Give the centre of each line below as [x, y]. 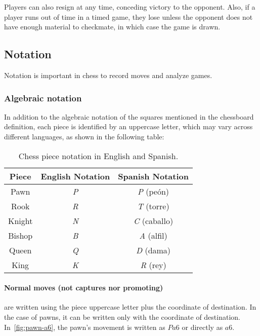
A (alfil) [153, 235]
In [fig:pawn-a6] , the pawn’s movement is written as [85, 327]
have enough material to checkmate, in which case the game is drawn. [112, 27]
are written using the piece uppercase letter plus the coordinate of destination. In [130, 307]
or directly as [202, 327]
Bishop [20, 235]
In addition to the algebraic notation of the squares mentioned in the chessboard [129, 116]
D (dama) [154, 250]
